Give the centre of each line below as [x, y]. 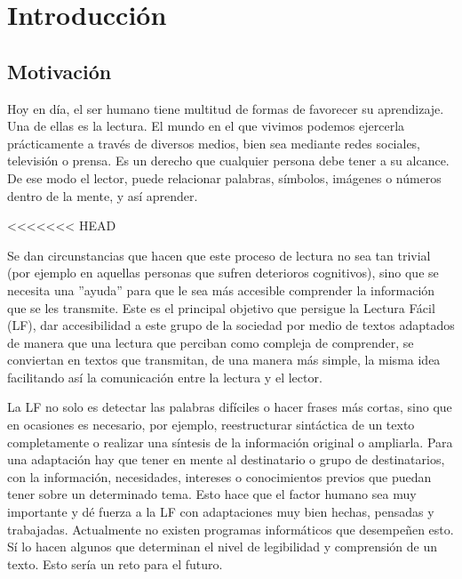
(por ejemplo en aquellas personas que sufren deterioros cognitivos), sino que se [223, 273]
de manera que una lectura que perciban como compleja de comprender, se [211, 342]
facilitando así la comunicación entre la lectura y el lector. [165, 377]
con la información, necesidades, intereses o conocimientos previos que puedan [219, 476]
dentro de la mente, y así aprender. [103, 195]
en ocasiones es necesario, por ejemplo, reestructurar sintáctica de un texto [211, 425]
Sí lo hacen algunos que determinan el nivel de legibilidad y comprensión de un [223, 547]
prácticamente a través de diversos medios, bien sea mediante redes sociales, [214, 143]
